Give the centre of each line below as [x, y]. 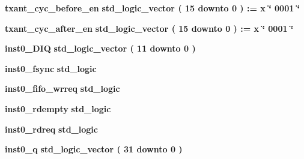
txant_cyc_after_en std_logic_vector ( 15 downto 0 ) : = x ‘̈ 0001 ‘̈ [149, 28]
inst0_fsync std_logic [51, 68]
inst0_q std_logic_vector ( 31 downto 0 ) [94, 149]
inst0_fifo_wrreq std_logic [62, 88]
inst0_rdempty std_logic [58, 108]
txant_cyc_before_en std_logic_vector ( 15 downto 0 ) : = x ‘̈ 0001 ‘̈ [153, 8]
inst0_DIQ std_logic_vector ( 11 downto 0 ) [100, 48]
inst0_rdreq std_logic [51, 129]
